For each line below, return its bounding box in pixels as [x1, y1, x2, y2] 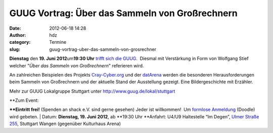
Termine [49, 39, 67, 45]
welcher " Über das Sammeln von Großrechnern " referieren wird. [9, 62, 144, 69]
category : [9, 39, 31, 45]
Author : [9, 32, 26, 38]
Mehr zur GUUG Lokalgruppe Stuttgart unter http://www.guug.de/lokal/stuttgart [9, 88, 175, 94]
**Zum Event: [9, 97, 39, 103]
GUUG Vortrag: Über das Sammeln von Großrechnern [9, 8, 238, 19]
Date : [9, 25, 21, 31]
